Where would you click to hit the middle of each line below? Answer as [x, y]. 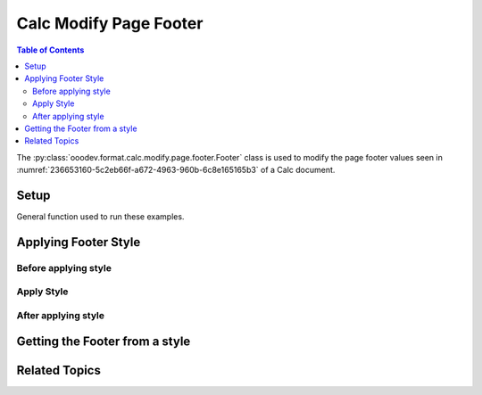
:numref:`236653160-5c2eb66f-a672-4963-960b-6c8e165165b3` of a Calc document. [176, 170]
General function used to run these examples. [100, 216]
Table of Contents [50, 50]
